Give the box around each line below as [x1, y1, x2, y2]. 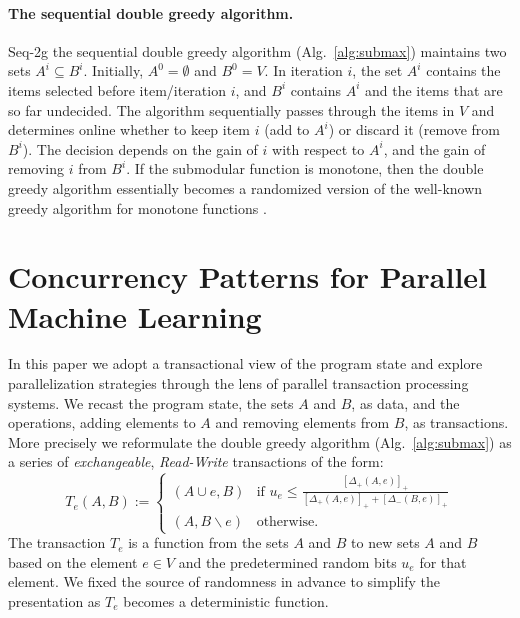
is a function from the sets [128, 532, 289, 553]
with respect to [272, 138, 365, 159]
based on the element [8, 551, 138, 572]
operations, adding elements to [8, 412, 196, 433]
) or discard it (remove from [328, 119, 500, 140]
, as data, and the [351, 392, 460, 413]
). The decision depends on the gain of [22, 138, 258, 159]
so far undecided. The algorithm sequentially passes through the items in [8, 99, 455, 120]
